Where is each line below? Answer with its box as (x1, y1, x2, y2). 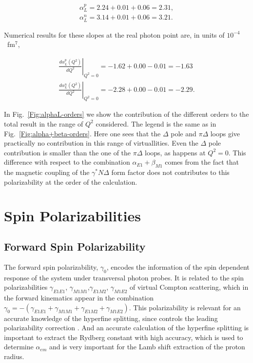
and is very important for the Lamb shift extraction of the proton (49, 342, 245, 352)
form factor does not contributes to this (111, 167, 230, 177)
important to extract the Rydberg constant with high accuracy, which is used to (4, 332, 243, 342)
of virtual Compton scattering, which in (129, 282, 249, 292)
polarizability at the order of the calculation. (4, 176, 137, 187)
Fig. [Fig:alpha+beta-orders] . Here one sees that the (4, 128, 161, 138)
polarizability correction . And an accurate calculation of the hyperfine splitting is (4, 322, 249, 333)
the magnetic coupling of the (4, 167, 90, 177)
